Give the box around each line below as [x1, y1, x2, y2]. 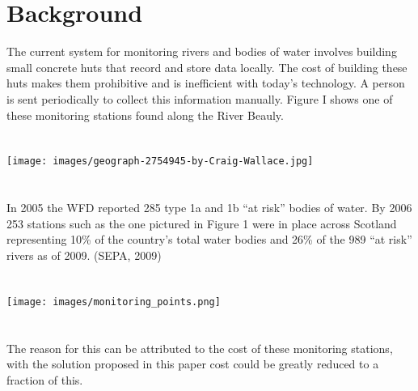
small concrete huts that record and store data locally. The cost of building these [6, 58, 407, 75]
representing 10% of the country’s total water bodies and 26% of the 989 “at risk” [6, 231, 412, 248]
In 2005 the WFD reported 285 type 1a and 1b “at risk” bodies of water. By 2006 [6, 199, 412, 216]
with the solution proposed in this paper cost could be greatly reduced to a [6, 355, 379, 372]
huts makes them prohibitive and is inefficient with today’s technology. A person [6, 74, 405, 91]
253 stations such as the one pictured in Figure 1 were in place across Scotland [6, 215, 397, 232]
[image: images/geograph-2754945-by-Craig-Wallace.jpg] [6, 155, 314, 168]
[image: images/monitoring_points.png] [6, 295, 221, 308]
